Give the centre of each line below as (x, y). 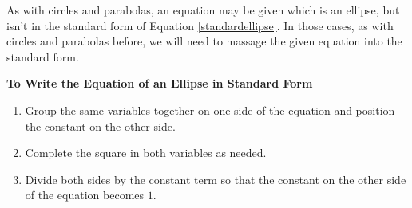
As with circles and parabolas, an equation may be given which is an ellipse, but (203, 10)
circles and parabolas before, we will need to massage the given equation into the (204, 41)
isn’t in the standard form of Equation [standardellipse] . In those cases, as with (200, 25)
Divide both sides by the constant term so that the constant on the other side (216, 179)
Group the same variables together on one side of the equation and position (210, 110)
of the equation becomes (85, 195)
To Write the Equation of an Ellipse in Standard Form (160, 83)
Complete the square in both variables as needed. (146, 153)
